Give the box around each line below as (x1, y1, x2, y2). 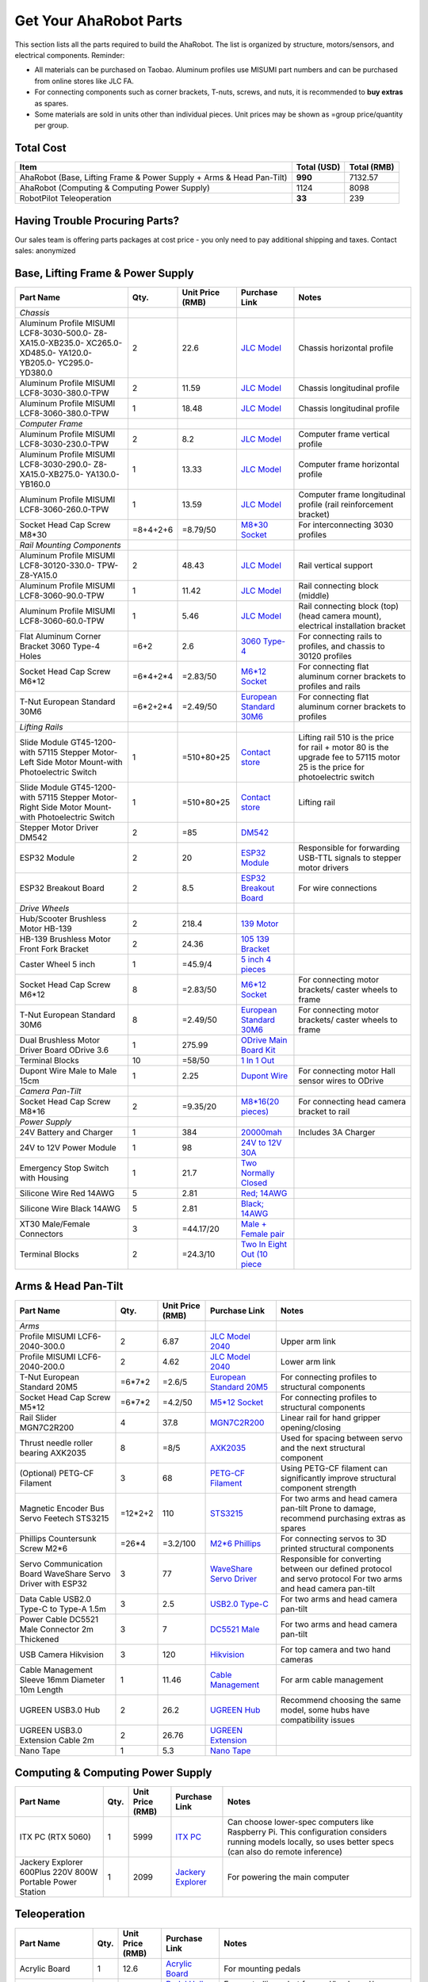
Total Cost (14, 141, 67, 155)
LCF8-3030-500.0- (19, 327, 92, 339)
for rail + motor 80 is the (298, 742, 389, 752)
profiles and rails (298, 681, 361, 691)
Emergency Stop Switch (19, 1162, 109, 1173)
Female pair (240, 1229, 285, 1239)
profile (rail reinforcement (298, 499, 394, 510)
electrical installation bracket (298, 621, 406, 631)
